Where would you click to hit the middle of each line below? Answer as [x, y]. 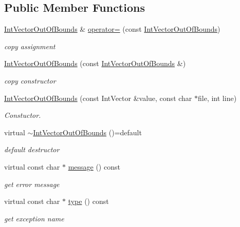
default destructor [32, 149]
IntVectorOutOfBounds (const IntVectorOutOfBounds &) [95, 63]
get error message [32, 184]
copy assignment [30, 46]
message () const [94, 166]
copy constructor [30, 80]
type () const [88, 201]
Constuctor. [23, 115]
